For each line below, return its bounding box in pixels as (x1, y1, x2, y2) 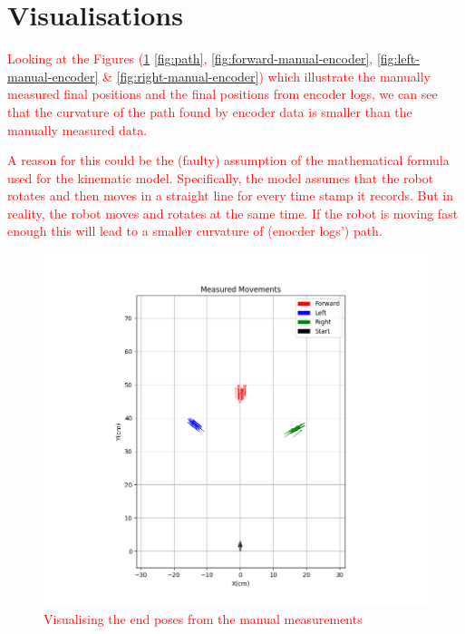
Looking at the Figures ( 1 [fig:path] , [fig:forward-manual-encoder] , (7, 49, 373, 68)
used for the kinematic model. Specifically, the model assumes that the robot (7, 168, 434, 187)
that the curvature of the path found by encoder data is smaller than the (7, 102, 412, 121)
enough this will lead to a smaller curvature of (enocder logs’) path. (7, 221, 383, 240)
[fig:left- (376, 49, 420, 68)
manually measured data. (7, 120, 148, 139)
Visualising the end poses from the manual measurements (44, 610, 363, 629)
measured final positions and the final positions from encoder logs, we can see (7, 84, 438, 103)
